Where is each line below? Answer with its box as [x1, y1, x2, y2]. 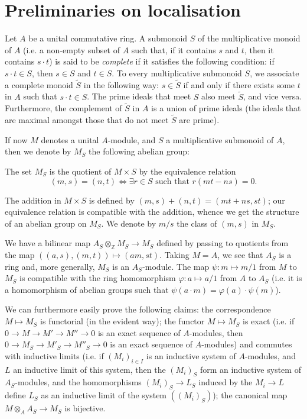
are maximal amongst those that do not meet [5, 114, 169, 126]
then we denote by [5, 145, 71, 157]
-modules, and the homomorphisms [15, 376, 142, 388]
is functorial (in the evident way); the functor [40, 315, 205, 327]
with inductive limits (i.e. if [5, 349, 104, 362]
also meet [201, 90, 236, 102]
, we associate [250, 66, 299, 79]
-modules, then [189, 326, 243, 339]
